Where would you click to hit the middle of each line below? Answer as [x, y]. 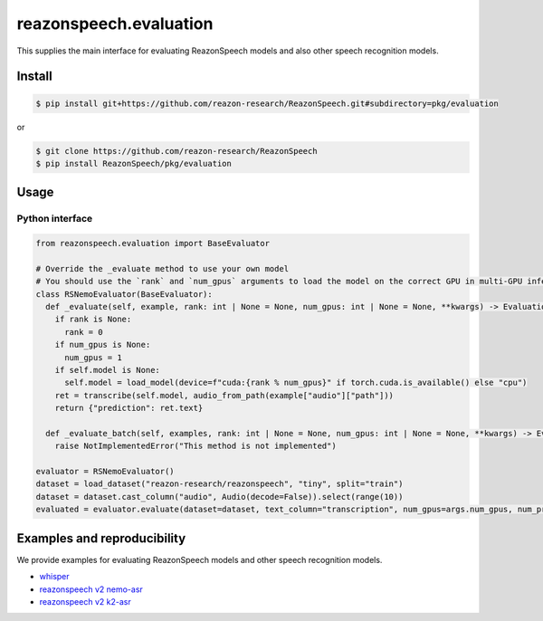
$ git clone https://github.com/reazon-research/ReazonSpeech [176, 151]
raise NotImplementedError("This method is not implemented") [195, 446]
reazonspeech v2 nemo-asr [91, 589]
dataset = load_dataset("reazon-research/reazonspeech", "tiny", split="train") [219, 484]
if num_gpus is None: [103, 345]
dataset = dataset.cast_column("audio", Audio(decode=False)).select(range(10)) [219, 497]
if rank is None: [93, 320]
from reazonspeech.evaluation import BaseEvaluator [153, 244]
